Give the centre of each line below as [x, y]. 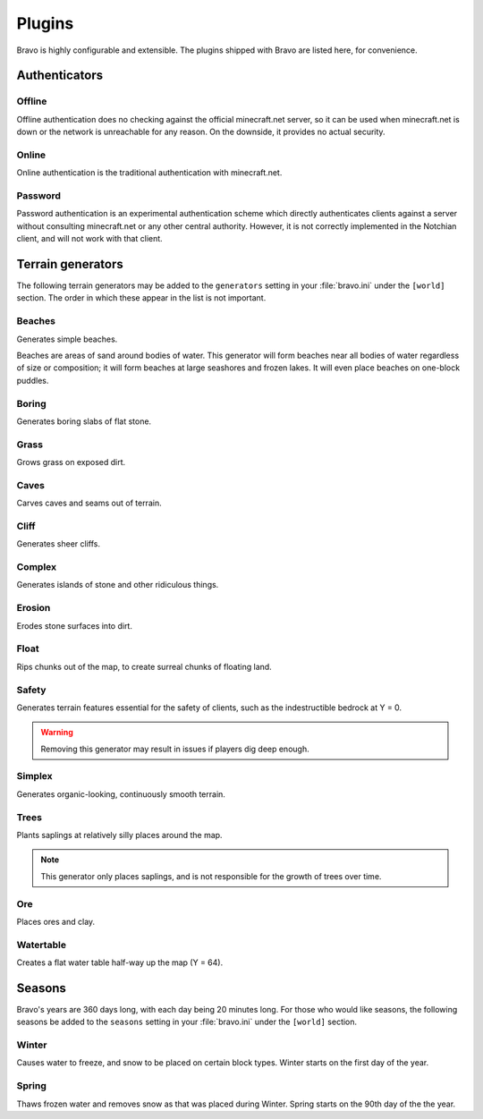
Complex [37, 567]
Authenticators [59, 76]
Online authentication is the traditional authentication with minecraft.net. [149, 173]
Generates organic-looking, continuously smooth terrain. [121, 794]
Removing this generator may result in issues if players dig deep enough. [175, 749]
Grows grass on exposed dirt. [71, 462]
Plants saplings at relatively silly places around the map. [119, 835]
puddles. [33, 380]
